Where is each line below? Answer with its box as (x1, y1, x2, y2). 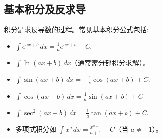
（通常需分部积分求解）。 (71, 57, 149, 67)
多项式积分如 (15, 123, 56, 134)
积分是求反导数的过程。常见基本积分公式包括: (4, 24, 149, 35)
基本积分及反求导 (4, 1, 86, 17)
